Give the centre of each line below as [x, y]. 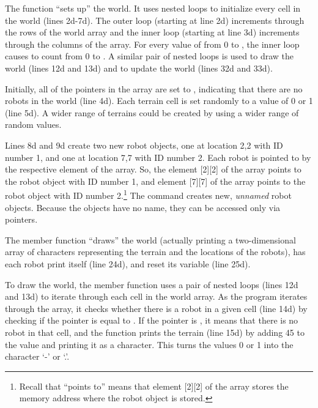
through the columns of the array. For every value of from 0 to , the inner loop [152, 44]
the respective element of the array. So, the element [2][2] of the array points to [153, 169]
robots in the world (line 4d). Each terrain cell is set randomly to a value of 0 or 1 [159, 101]
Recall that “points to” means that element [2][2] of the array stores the [154, 386]
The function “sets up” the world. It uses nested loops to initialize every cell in [153, 8]
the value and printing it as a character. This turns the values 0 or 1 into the [149, 344]
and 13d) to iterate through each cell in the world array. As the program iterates [156, 296]
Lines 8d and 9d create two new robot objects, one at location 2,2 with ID [144, 145]
